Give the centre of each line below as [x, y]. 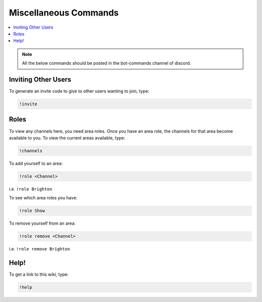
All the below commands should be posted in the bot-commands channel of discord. [106, 63]
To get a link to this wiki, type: [39, 274]
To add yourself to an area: [36, 163]
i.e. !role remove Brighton [40, 249]
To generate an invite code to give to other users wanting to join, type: [79, 91]
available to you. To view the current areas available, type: [67, 138]
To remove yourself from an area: [42, 223]
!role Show [32, 211]
